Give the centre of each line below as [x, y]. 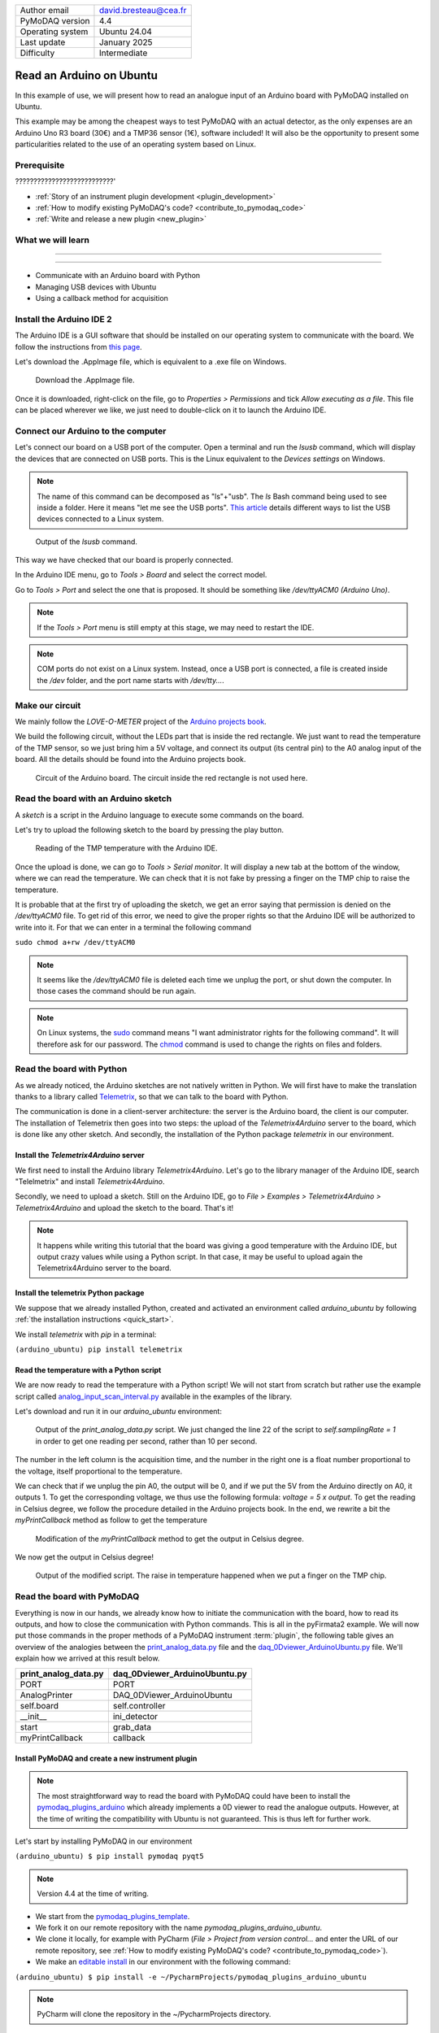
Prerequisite [40, 165]
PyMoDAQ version [55, 21]
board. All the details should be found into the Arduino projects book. [130, 760]
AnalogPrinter [46, 1696]
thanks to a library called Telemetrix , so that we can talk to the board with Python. [152, 1097]
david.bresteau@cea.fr [143, 10]
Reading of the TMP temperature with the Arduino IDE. [126, 848]
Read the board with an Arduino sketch [93, 799]
